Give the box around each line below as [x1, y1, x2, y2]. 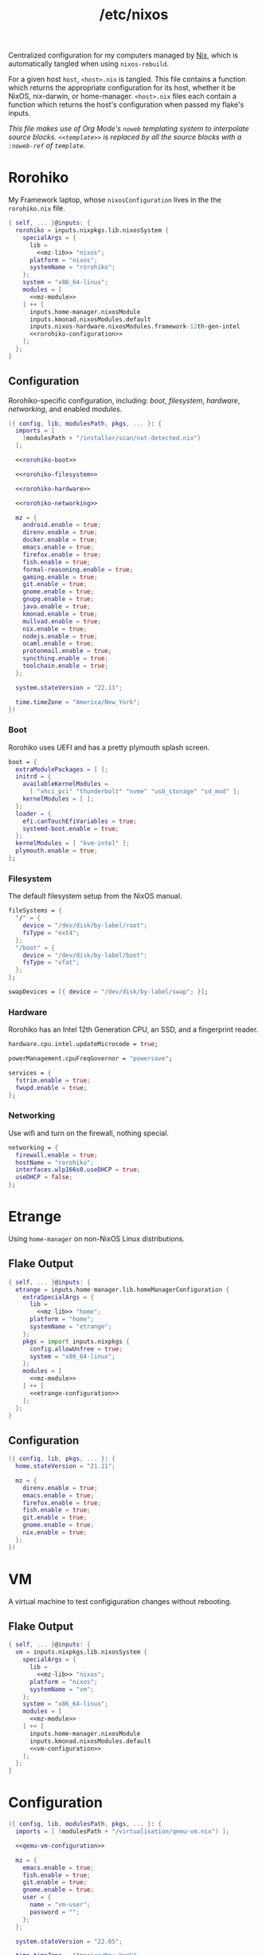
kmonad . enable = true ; [22, 610, 98, 618]
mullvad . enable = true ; [22, 617, 102, 625]
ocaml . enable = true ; [22, 639, 94, 647]
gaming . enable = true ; [22, 572, 98, 581]
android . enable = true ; [22, 521, 102, 529]
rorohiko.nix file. [8, 203, 66, 213]
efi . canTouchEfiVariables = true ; [22, 817, 137, 825]
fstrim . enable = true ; [15, 1076, 91, 1084]
